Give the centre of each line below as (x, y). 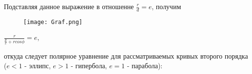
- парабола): (145, 65)
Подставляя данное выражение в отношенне (69, 6)
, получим (166, 6)
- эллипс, (38, 65)
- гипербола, (89, 65)
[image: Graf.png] (53, 22)
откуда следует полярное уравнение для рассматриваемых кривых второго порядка (126, 56)
